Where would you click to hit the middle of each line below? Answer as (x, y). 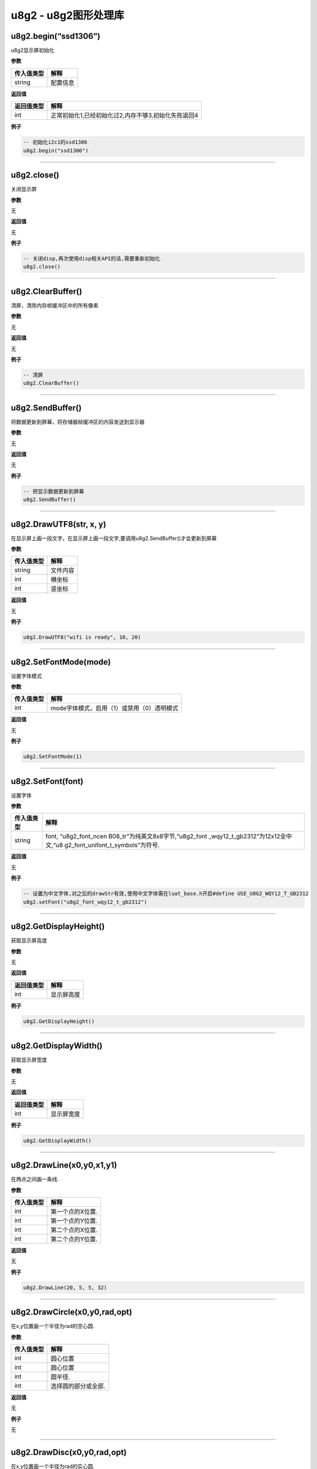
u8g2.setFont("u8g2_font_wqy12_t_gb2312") (85, 902)
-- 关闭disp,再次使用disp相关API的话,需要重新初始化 (92, 259)
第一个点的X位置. (74, 1212)
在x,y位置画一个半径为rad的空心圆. (53, 1326)
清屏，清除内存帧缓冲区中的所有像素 (55, 305)
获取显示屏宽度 (29, 1060)
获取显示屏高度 (29, 941)
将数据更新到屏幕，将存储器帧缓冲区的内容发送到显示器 (78, 422)
